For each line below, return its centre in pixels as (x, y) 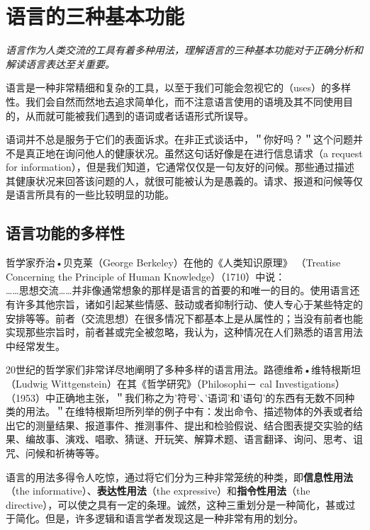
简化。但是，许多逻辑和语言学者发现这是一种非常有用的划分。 (159, 518)
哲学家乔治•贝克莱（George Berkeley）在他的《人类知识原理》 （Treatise (173, 263)
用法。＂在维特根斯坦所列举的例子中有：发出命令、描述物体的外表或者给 (194, 411)
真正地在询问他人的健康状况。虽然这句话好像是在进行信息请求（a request (194, 153)
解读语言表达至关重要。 (60, 63)
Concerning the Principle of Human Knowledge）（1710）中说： (146, 276)
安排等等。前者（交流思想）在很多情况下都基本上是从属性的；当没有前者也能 (184, 318)
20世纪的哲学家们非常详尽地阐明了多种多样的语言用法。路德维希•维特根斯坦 (183, 370)
